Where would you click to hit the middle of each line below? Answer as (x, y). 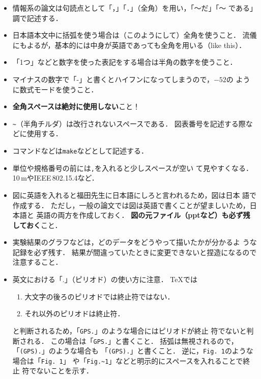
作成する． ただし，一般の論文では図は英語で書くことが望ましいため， (131, 205)
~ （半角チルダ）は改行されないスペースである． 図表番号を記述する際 (129, 123)
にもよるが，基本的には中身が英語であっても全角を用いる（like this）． (129, 45)
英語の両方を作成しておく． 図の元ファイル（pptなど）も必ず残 (143, 215)
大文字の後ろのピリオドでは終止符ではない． (99, 296)
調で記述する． (37, 18)
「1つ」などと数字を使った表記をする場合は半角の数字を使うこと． (125, 62)
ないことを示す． (65, 371)
